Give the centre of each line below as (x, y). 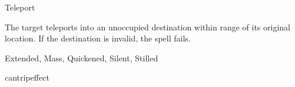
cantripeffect (27, 77)
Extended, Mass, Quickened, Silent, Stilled (82, 58)
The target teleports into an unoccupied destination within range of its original (147, 27)
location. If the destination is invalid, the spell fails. (98, 38)
